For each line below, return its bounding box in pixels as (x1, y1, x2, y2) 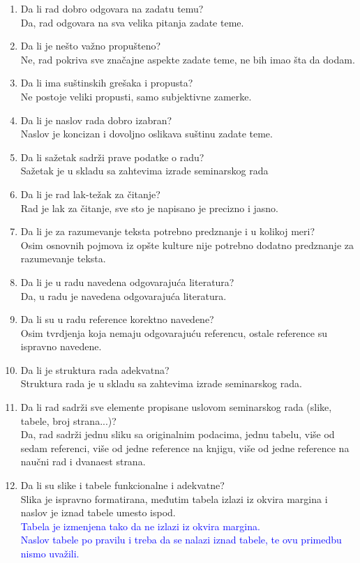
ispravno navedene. (20, 339, 102, 354)
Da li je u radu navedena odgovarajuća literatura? (20, 274, 234, 289)
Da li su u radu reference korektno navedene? (20, 312, 214, 326)
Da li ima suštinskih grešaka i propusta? (20, 75, 193, 90)
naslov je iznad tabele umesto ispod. (20, 505, 176, 520)
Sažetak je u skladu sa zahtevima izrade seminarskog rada (20, 163, 269, 178)
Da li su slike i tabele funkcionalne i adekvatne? (20, 478, 225, 493)
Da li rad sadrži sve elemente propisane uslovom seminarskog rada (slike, (20, 400, 332, 414)
